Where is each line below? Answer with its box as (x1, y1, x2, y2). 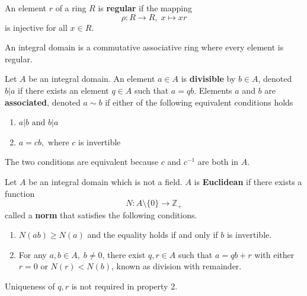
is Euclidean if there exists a (194, 175, 302, 187)
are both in (197, 155, 238, 168)
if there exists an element (17, 84, 109, 96)
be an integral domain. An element (28, 72, 155, 85)
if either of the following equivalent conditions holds (105, 96, 293, 108)
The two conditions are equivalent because (5, 155, 159, 168)
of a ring (55, 2, 87, 14)
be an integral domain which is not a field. (28, 175, 183, 187)
